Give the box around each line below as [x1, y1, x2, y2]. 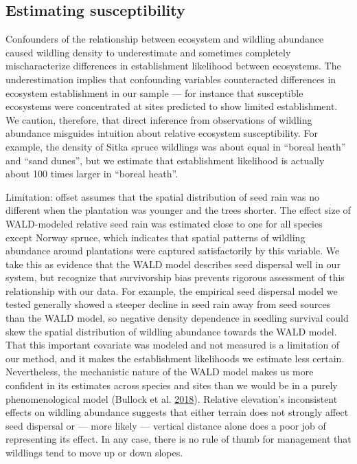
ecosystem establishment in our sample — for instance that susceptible [5, 85, 303, 100]
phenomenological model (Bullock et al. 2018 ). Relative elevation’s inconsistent [5, 391, 338, 406]
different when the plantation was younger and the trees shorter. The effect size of [5, 203, 351, 217]
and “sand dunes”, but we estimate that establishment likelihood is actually [5, 153, 325, 167]
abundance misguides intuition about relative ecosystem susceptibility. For [5, 126, 318, 140]
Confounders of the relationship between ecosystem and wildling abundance [5, 32, 324, 46]
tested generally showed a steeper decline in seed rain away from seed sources [5, 297, 331, 311]
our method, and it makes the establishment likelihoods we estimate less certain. [5, 351, 345, 365]
